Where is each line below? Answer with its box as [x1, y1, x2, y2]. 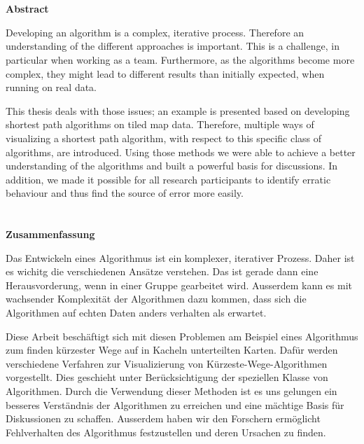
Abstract [6, 1, 49, 16]
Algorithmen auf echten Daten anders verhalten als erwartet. [6, 305, 267, 320]
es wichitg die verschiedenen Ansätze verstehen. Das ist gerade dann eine [6, 264, 318, 279]
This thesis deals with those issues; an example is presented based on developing [6, 103, 350, 118]
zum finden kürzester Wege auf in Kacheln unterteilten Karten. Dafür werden [6, 342, 338, 357]
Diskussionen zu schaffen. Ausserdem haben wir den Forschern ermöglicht [6, 411, 321, 426]
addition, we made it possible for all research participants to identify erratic [6, 172, 331, 186]
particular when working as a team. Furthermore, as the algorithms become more [6, 52, 355, 67]
